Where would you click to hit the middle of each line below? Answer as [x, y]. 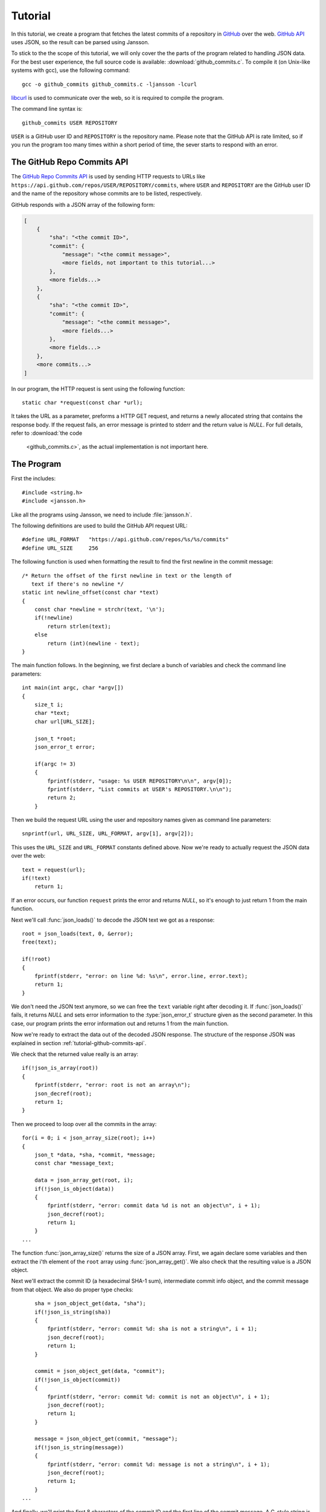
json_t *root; [55, 738]
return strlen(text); [79, 626]
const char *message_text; [74, 1163]
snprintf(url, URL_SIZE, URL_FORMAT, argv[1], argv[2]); [108, 834]
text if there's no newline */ [77, 584]
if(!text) [36, 878]
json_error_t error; [65, 747]
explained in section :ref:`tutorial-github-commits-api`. [79, 1043]
